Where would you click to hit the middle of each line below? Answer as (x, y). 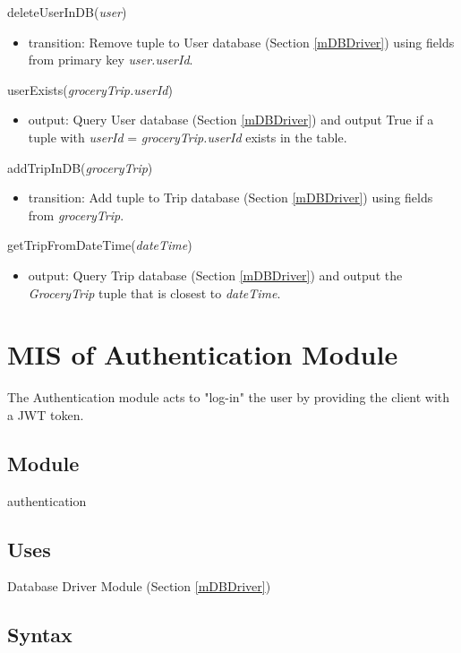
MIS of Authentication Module (203, 354)
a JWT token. (46, 414)
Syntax (40, 635)
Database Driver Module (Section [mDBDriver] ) (139, 586)
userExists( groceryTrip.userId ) (90, 89)
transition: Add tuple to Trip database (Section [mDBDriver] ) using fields (230, 198)
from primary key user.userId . (111, 60)
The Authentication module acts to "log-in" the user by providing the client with (229, 397)
